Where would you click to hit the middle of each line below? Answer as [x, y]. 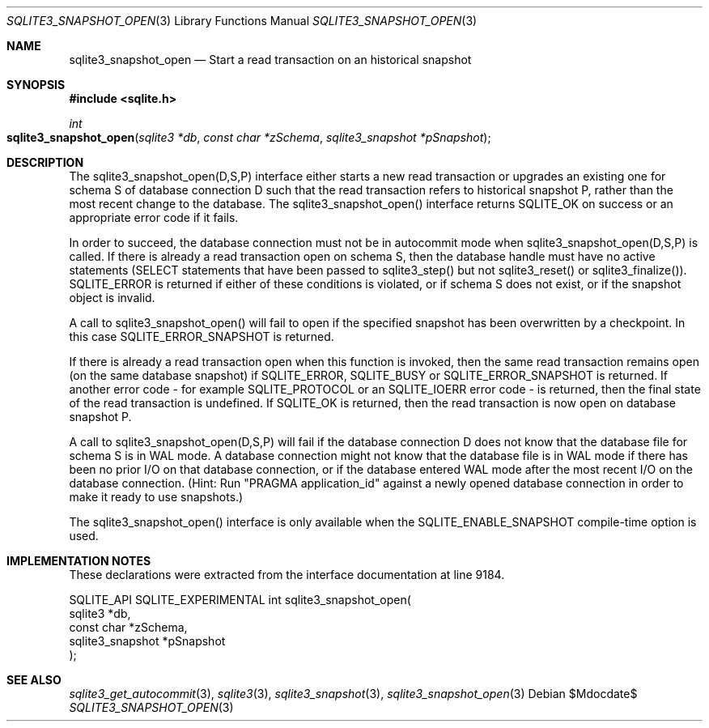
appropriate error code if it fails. [154, 217]
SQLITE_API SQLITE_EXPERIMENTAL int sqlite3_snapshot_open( [240, 600]
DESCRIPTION [45, 162]
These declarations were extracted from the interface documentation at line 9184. [287, 575]
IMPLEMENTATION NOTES [79, 561]
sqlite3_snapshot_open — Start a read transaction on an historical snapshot [270, 60]
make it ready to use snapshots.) [156, 497]
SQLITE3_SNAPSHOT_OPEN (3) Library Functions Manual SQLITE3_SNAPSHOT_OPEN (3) [242, 21]
